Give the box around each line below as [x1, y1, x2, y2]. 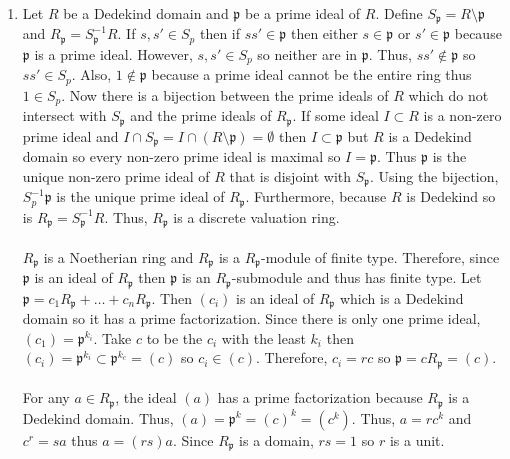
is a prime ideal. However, [34, 43, 193, 64]
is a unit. [389, 429, 445, 450]
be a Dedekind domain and [63, 3, 229, 23]
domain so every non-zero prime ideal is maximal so [22, 146, 341, 167]
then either [290, 23, 358, 44]
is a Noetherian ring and [43, 246, 194, 267]
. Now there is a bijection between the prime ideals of [61, 84, 389, 105]
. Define [375, 3, 423, 23]
